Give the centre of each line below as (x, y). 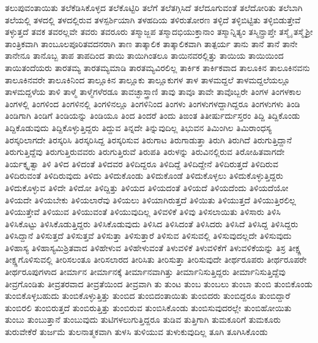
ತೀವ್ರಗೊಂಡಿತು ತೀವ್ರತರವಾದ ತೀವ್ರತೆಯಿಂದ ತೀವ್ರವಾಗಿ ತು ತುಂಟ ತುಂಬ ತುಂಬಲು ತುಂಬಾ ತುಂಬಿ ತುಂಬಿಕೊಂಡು (159, 283)
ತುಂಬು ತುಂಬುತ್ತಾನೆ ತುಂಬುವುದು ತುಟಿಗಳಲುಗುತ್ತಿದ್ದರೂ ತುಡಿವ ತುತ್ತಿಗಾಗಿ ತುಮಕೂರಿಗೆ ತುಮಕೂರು (143, 319)
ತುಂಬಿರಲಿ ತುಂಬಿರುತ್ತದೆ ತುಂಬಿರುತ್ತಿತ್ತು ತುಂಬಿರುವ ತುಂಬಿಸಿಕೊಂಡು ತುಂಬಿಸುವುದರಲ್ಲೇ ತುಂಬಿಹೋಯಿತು (148, 307)
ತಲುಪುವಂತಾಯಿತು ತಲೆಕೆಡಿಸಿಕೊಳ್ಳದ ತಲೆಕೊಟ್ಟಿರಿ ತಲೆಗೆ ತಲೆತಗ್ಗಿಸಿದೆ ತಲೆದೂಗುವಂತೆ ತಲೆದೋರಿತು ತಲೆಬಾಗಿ (154, 7)
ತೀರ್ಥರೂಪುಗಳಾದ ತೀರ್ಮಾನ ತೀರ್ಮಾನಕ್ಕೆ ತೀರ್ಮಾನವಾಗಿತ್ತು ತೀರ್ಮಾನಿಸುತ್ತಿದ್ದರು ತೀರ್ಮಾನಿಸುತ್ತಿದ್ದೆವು (145, 272)
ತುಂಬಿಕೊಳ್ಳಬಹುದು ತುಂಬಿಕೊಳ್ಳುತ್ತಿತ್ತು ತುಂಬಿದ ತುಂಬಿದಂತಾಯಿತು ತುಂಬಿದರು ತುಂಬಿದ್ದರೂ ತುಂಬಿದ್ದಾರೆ (148, 296)
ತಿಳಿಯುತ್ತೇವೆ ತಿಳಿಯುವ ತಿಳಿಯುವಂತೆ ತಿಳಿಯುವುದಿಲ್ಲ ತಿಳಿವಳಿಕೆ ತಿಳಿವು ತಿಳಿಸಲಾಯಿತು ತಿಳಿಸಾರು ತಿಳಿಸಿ (143, 212)
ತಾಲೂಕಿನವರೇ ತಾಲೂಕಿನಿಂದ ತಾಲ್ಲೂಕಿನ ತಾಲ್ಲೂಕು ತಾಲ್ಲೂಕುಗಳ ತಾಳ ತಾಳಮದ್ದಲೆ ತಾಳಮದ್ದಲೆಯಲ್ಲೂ (148, 79)
